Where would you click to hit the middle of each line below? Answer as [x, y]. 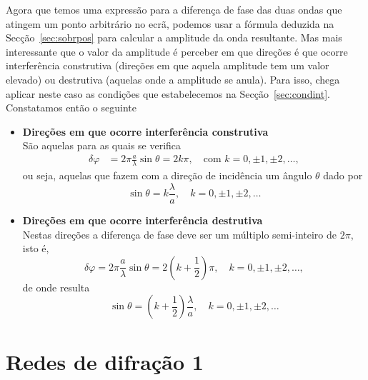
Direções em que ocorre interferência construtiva [145, 131]
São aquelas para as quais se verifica [102, 145]
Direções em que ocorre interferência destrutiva [143, 220]
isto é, [36, 248]
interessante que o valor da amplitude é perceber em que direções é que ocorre [177, 51]
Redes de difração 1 [105, 361]
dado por [343, 175]
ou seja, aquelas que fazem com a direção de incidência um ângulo [167, 175]
